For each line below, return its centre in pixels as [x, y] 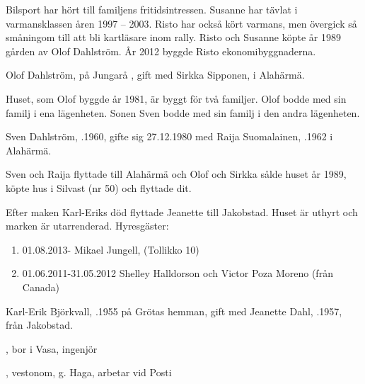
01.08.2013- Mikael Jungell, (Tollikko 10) [111, 249]
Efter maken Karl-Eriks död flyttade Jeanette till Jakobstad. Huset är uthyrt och [182, 211]
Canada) [41, 287]
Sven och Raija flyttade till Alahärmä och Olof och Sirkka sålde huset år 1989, [176, 174]
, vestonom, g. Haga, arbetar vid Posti [89, 372]
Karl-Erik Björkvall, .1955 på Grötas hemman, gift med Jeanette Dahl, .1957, [174, 311]
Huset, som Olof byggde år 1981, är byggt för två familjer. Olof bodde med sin [176, 98]
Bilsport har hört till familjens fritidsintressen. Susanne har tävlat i [152, 9]
